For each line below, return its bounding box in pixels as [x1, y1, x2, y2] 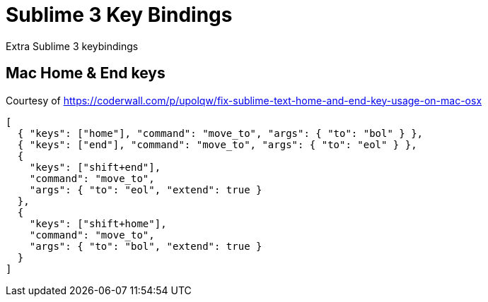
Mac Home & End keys [6, 64, 165, 83]
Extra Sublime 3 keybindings [6, 40, 139, 52]
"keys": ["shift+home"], [29, 217, 167, 229]
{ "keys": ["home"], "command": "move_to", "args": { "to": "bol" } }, [17, 127, 424, 139]
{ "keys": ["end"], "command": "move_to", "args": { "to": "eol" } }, [17, 138, 417, 150]
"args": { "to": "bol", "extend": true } [29, 240, 262, 252]
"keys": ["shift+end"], [29, 161, 161, 173]
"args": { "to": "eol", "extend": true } [29, 183, 262, 195]
